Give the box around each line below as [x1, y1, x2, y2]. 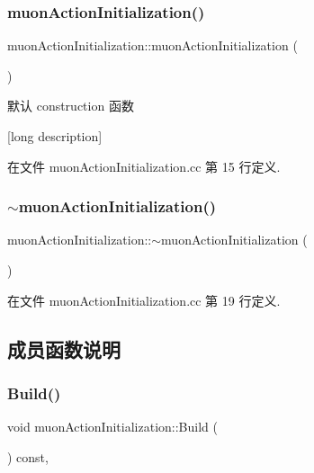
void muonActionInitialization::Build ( [7, 417, 218, 436]
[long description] [7, 127, 103, 145]
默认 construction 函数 [7, 96, 134, 115]
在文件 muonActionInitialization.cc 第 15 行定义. [7, 156, 281, 175]
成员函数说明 [7, 335, 121, 362]
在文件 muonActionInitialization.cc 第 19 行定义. [7, 290, 281, 309]
